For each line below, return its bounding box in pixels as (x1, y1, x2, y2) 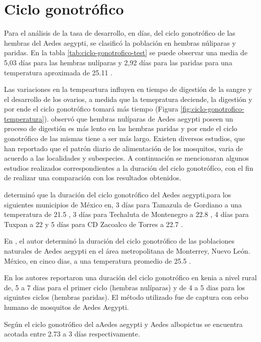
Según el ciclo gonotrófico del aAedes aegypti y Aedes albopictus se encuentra (4, 318, 243, 329)
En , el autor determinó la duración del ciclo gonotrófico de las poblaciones (4, 236, 235, 246)
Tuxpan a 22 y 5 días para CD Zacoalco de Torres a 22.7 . (4, 218, 183, 229)
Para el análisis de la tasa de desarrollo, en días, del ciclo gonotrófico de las (4, 28, 235, 38)
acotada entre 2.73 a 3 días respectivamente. (4, 328, 140, 339)
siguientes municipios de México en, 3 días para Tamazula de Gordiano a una (4, 199, 242, 209)
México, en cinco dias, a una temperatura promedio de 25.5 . (4, 255, 191, 266)
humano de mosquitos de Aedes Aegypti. (4, 301, 129, 312)
